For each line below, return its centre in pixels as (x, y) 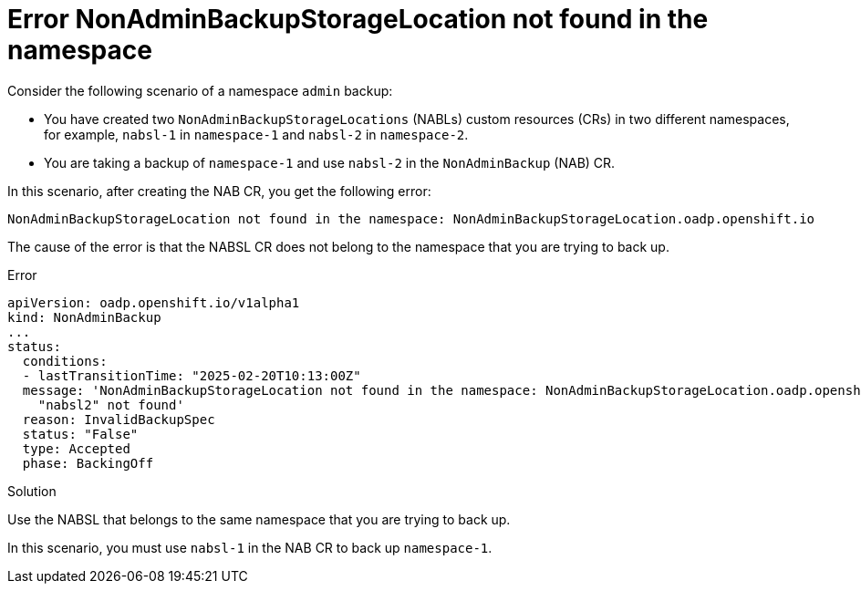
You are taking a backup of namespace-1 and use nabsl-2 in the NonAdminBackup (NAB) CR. (330, 162)
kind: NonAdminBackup (84, 317)
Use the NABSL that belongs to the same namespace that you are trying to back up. (259, 519)
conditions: (65, 361)
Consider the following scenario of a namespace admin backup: (200, 90)
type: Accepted (76, 448)
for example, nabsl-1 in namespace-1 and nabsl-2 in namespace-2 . (256, 134)
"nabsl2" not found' (111, 404)
